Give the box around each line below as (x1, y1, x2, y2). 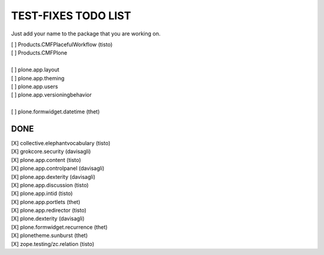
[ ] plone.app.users (11, 83, 58, 90)
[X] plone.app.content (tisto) (11, 156, 81, 163)
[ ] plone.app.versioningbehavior (11, 91, 92, 98)
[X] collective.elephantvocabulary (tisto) (11, 139, 110, 146)
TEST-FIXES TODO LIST (11, 9, 131, 22)
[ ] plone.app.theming (11, 74, 65, 82)
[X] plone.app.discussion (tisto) (11, 181, 89, 188)
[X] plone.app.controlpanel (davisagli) (11, 165, 105, 172)
